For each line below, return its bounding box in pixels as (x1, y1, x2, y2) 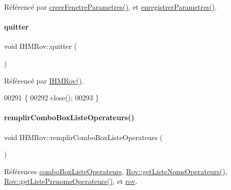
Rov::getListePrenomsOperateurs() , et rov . (4, 176, 138, 186)
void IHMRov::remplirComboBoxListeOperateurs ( (4, 131, 163, 142)
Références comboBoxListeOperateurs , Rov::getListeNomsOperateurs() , (4, 166, 227, 176)
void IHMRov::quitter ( (4, 41, 77, 51)
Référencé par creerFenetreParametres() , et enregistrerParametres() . (4, 2, 217, 12)
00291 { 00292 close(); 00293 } (4, 92, 99, 103)
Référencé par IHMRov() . (4, 75, 84, 86)
